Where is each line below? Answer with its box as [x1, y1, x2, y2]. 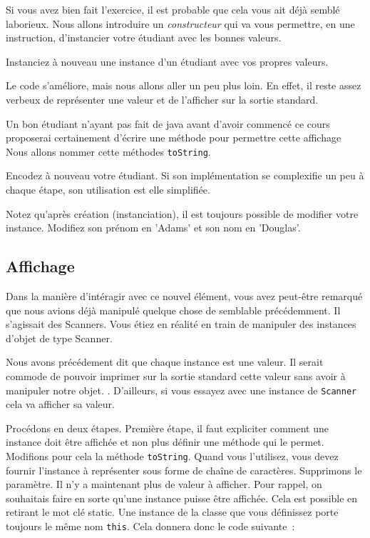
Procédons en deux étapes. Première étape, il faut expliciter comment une [6, 420, 329, 435]
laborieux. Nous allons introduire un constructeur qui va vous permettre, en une [6, 16, 355, 31]
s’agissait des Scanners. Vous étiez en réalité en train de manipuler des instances [6, 317, 356, 332]
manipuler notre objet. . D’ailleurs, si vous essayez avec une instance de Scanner [6, 382, 357, 397]
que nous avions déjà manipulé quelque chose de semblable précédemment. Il [6, 302, 341, 317]
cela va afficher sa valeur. [6, 397, 115, 412]
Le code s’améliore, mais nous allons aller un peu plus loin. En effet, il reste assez [6, 78, 361, 93]
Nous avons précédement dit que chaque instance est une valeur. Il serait [6, 354, 324, 369]
